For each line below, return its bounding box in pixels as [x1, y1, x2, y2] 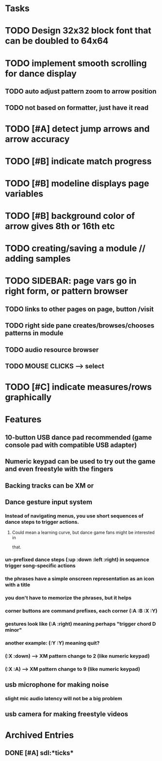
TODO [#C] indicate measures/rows [5, 381, 152, 393]
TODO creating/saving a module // [5, 243, 146, 254]
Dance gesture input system [5, 498, 93, 506]
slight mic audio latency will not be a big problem [5, 695, 122, 702]
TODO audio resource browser [5, 346, 99, 354]
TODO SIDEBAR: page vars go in [5, 275, 137, 286]
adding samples [5, 253, 71, 265]
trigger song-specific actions [5, 562, 76, 569]
